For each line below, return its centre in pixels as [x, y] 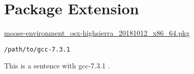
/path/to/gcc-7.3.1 [37, 49]
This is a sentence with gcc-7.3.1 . [57, 66]
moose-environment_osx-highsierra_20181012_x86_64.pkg [97, 33]
